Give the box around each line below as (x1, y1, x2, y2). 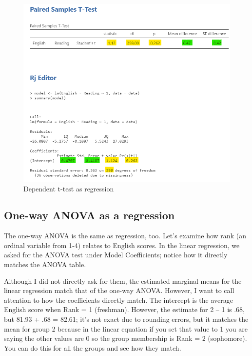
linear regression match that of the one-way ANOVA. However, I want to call (4, 285, 234, 295)
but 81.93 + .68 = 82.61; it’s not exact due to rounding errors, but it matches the (4, 314, 249, 324)
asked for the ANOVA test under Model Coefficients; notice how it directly (4, 250, 228, 260)
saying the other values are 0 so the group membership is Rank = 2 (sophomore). (4, 333, 247, 343)
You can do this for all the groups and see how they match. (4, 342, 181, 353)
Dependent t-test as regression (23, 184, 114, 194)
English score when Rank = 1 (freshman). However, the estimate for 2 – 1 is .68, (4, 304, 245, 314)
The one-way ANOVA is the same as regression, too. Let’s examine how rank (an (4, 230, 246, 241)
